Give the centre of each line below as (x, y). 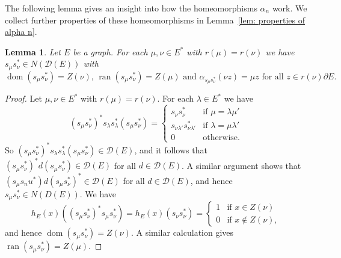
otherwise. (221, 138)
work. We (290, 8)
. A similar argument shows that (241, 165)
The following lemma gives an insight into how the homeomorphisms (131, 8)
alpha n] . (21, 32)
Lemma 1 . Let (33, 51)
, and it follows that (171, 149)
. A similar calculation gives (182, 232)
